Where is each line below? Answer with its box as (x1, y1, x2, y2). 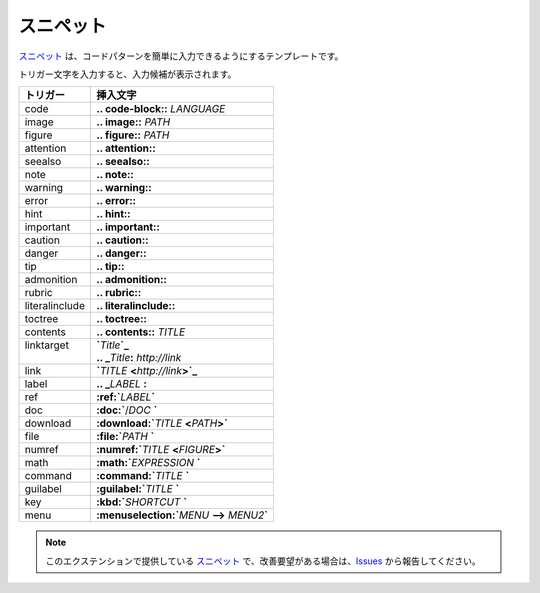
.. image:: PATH (96, 115, 171, 129)
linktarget (24, 338, 70, 352)
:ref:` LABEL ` (96, 390, 155, 404)
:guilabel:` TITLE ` (96, 482, 180, 496)
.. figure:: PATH (96, 128, 170, 142)
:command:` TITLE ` (96, 469, 190, 483)
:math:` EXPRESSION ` (96, 456, 201, 470)
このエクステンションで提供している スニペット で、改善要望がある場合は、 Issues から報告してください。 (45, 555, 481, 567)
